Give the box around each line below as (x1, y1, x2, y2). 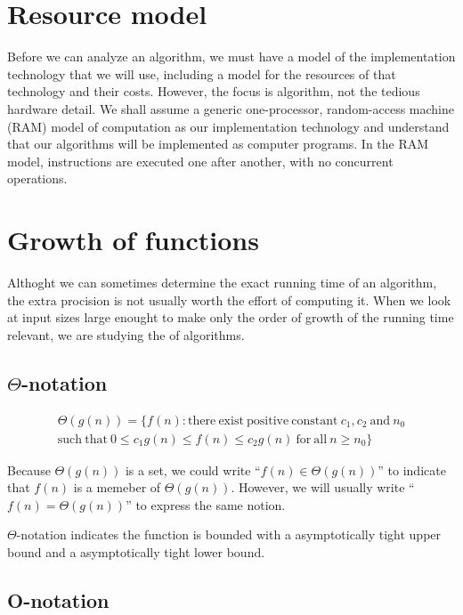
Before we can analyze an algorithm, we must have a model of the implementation (7, 47, 456, 66)
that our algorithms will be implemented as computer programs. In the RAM (7, 134, 429, 153)
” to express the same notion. (126, 495, 286, 514)
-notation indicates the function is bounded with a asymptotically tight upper (16, 525, 442, 544)
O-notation (7, 587, 110, 613)
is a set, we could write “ (125, 460, 261, 479)
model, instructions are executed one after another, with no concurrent (7, 151, 394, 170)
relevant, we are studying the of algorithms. (7, 325, 245, 344)
